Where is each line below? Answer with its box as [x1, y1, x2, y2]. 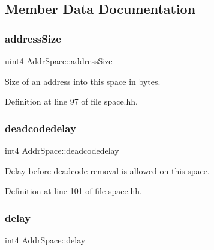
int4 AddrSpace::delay [5, 234, 86, 246]
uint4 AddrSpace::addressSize [5, 55, 113, 67]
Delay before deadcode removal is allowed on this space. [5, 164, 210, 177]
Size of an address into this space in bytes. [5, 75, 161, 87]
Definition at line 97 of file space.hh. [5, 95, 138, 108]
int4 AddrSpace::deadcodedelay [5, 144, 119, 156]
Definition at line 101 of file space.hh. [5, 184, 142, 197]
